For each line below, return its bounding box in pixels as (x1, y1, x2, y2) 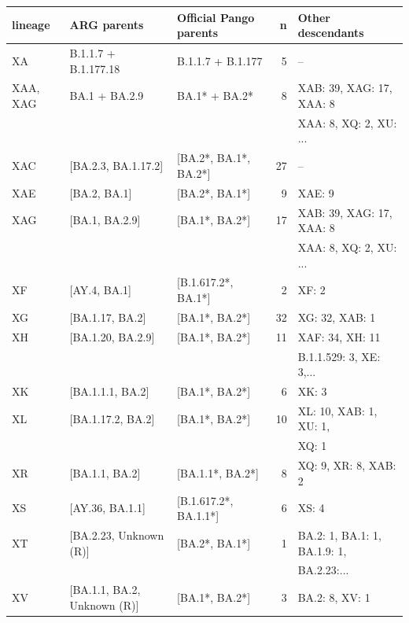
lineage (12, 17, 50, 33)
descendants (297, 24, 364, 41)
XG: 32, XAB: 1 (297, 308, 376, 325)
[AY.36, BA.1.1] (69, 500, 146, 516)
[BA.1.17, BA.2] (69, 308, 146, 325)
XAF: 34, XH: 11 (297, 328, 381, 345)
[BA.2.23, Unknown (69, 526, 164, 543)
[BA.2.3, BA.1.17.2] (69, 157, 164, 174)
